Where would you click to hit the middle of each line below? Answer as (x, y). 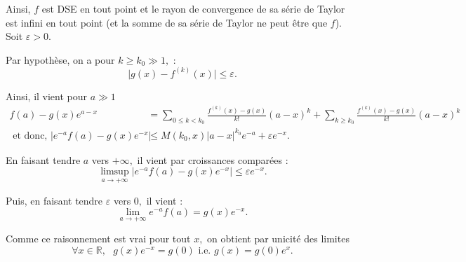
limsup (115, 172)
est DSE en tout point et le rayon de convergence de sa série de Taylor (193, 8)
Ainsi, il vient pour (47, 96)
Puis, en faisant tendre (54, 200)
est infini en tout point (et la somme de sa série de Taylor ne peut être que (167, 22)
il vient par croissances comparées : (213, 159)
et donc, (30, 136)
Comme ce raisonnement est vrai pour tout (98, 239)
